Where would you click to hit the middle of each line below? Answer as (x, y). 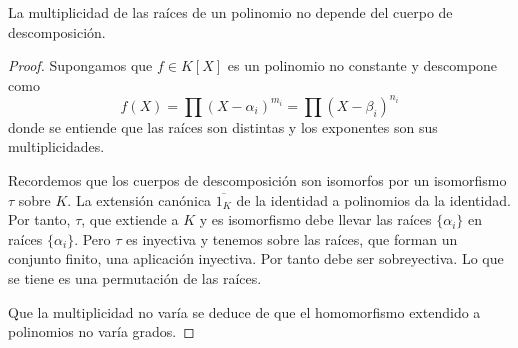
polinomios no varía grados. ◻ (101, 331)
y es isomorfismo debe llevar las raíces (315, 219)
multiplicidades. (56, 146)
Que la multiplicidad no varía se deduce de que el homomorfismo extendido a (244, 311)
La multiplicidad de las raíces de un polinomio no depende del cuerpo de (230, 12)
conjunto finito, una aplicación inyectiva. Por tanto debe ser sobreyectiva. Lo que (256, 258)
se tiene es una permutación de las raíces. (135, 278)
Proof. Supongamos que (80, 65)
